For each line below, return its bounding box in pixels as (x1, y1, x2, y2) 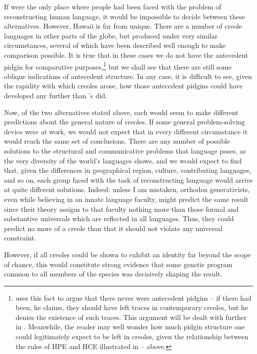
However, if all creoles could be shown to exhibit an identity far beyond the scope (4, 249, 251, 259)
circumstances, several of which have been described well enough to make (4, 40, 226, 50)
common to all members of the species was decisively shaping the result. (4, 269, 222, 279)
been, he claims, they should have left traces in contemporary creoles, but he (15, 302, 248, 313)
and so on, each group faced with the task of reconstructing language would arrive (4, 174, 253, 185)
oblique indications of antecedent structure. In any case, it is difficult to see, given (4, 71, 252, 81)
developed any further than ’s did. (4, 90, 107, 100)
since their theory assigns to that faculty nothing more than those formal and (4, 203, 239, 214)
